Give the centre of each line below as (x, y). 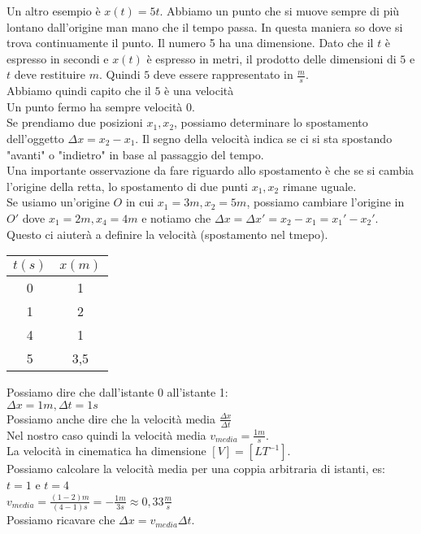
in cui (140, 202)
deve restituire (50, 74)
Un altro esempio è (54, 11)
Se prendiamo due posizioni (75, 122)
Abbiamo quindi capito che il (79, 91)
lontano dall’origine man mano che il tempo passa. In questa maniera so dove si (205, 26)
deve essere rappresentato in (223, 74)
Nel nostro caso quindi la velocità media (106, 434)
